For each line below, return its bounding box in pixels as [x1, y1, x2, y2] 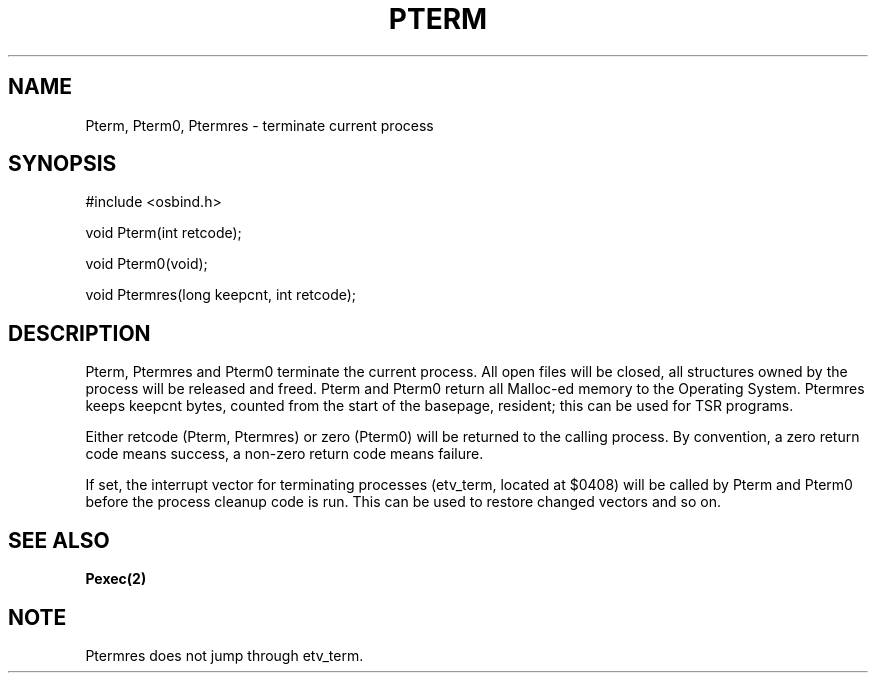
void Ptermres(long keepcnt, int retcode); [85, 286, 357, 304]
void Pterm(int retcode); [85, 224, 242, 242]
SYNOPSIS [8, 151, 117, 177]
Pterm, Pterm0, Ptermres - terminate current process [85, 116, 434, 134]
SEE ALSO [8, 527, 110, 553]
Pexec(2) [85, 570, 147, 588]
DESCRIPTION [8, 320, 151, 346]
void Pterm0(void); [85, 255, 208, 273]
